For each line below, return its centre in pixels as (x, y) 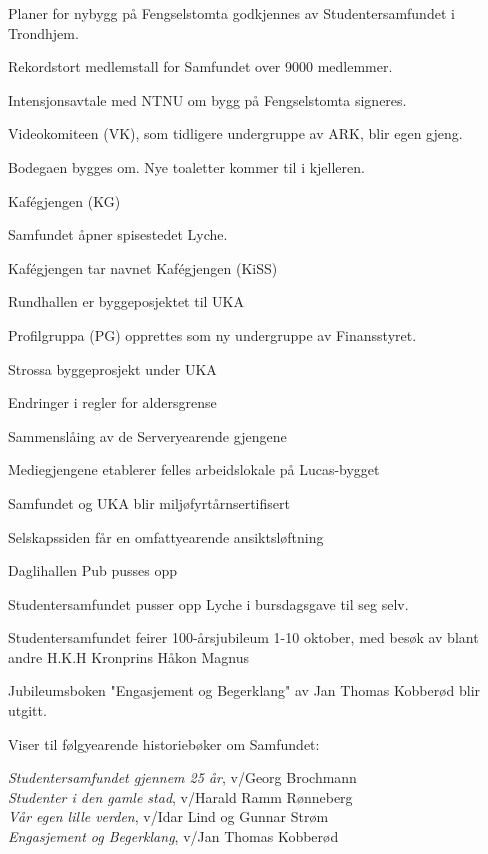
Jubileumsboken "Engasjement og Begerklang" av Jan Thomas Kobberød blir (244, 690)
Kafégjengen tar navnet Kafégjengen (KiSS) (143, 267)
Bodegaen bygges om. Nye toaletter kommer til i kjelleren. (186, 166)
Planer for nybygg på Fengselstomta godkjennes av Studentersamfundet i (231, 13)
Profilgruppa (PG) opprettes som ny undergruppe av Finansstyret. (212, 334)
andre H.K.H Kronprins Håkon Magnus (129, 656)
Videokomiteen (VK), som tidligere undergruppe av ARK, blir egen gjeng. (235, 133)
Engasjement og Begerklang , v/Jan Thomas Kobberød (173, 836)
